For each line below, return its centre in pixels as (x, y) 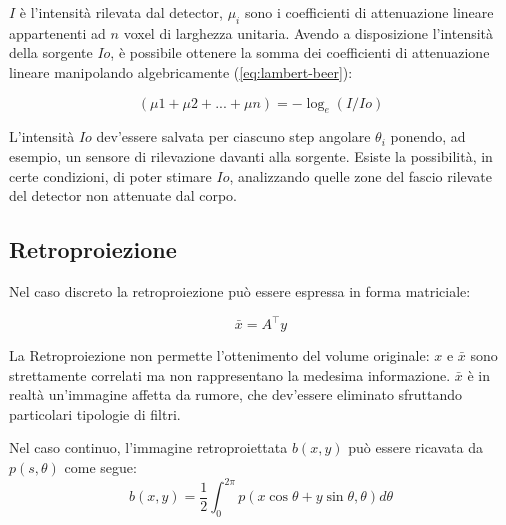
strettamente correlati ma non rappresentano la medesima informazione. (230, 374)
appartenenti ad (57, 32)
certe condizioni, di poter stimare (110, 175)
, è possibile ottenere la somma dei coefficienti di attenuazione (300, 52)
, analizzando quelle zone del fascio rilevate (361, 175)
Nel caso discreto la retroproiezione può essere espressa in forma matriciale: (240, 290)
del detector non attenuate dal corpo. (123, 195)
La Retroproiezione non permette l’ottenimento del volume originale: (219, 355)
